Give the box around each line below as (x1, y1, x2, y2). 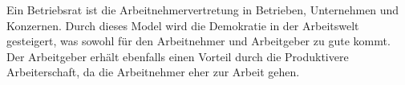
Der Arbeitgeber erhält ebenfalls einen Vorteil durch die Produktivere (6, 48, 349, 64)
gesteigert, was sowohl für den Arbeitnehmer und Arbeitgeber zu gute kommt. (6, 33, 391, 49)
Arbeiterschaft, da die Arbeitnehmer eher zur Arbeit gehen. (6, 64, 300, 80)
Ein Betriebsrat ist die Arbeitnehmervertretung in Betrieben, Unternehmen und (6, 2, 399, 17)
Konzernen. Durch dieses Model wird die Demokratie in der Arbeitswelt (6, 17, 359, 33)
